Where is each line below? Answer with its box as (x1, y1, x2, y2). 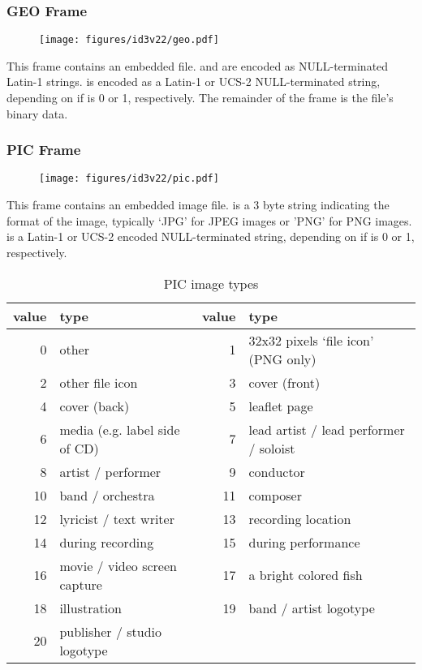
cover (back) (59, 396, 130, 415)
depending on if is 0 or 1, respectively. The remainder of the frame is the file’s (6, 89, 394, 106)
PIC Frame (6, 140, 81, 160)
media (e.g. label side (59, 419, 180, 439)
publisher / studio (59, 621, 161, 641)
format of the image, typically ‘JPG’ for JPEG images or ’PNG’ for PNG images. (6, 212, 412, 229)
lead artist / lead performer (248, 419, 405, 439)
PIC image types (163, 273, 259, 293)
